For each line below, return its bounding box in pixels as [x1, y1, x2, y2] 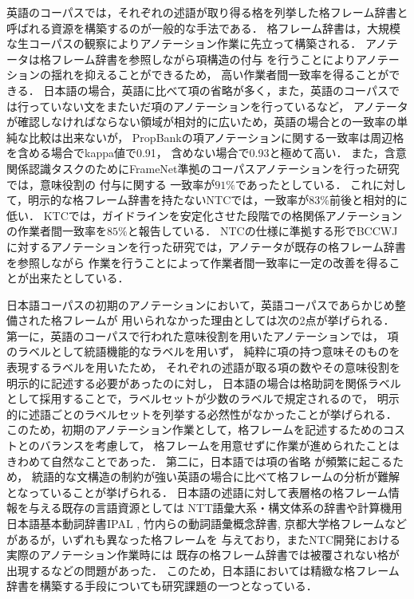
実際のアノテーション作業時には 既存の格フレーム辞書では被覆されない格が [6, 546, 400, 563]
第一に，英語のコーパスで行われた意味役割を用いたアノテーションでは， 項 [6, 327, 399, 344]
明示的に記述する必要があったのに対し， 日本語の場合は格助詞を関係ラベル [6, 374, 401, 391]
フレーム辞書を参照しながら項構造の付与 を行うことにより [50, 50, 356, 67]
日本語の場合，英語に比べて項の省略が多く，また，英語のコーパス [43, 81, 388, 98]
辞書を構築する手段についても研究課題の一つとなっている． [6, 577, 317, 594]
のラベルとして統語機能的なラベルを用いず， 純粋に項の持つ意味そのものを [6, 343, 400, 360]
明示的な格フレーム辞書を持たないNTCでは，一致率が [28, 191, 310, 208]
